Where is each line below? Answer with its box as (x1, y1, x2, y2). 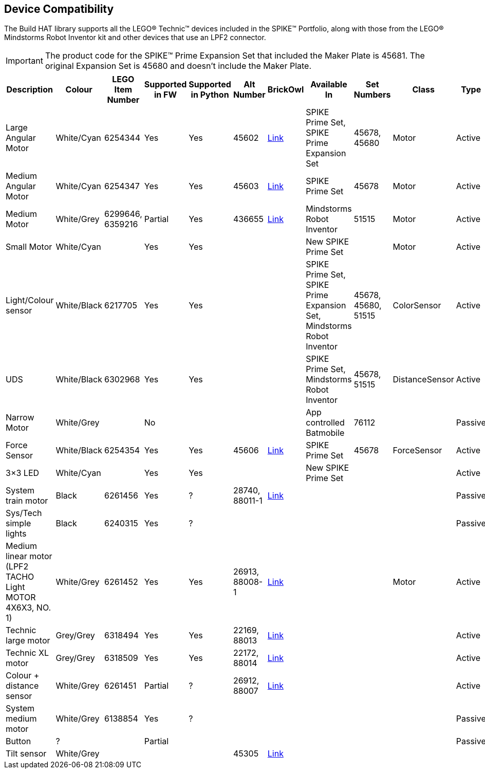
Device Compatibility (4, 3, 114, 15)
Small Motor (6, 242, 52, 252)
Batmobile (306, 428, 345, 438)
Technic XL (6, 648, 49, 658)
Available (310, 79, 347, 90)
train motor (6, 495, 48, 506)
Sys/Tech (6, 508, 42, 519)
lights (6, 528, 27, 539)
